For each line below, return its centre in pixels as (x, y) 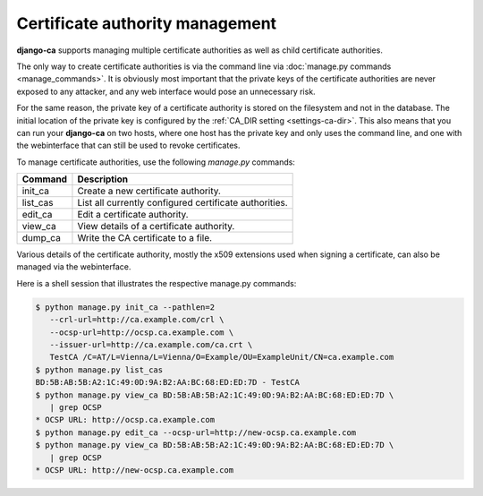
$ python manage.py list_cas (99, 370)
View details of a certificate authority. (156, 227)
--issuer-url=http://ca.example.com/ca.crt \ (151, 345)
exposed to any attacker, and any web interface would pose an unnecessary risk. (166, 91)
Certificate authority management (147, 23)
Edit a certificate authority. (133, 215)
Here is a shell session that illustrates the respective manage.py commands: (157, 283)
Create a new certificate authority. (149, 191)
